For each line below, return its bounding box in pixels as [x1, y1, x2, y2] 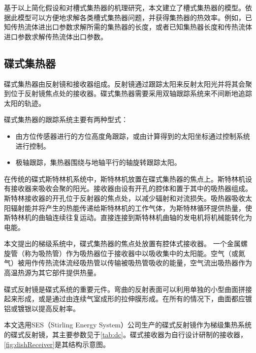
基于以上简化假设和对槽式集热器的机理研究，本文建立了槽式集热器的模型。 [4, 2, 245, 12]
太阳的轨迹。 [4, 97, 45, 108]
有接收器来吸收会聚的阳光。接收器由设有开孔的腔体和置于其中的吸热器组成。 [4, 183, 252, 193]
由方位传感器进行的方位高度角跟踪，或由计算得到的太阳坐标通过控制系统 [15, 130, 250, 141]
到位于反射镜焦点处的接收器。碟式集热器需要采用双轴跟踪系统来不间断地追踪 [4, 88, 252, 98]
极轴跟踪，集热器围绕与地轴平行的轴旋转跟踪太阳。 [15, 157, 181, 167]
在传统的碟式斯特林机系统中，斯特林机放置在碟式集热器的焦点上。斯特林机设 [4, 173, 252, 184]
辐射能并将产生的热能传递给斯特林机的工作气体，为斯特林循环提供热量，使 [10, 202, 252, 213]
